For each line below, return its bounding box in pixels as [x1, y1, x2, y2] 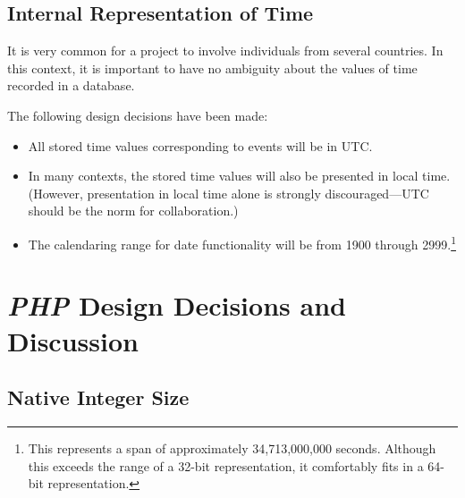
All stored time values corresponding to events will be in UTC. [28, 136, 373, 155]
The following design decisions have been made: [7, 106, 268, 124]
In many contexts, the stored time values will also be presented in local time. [28, 166, 451, 185]
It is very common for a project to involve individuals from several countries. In [7, 41, 444, 60]
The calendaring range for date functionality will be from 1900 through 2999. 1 [28, 232, 456, 253]
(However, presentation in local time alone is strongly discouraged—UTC [28, 183, 429, 202]
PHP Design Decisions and [7, 287, 346, 325]
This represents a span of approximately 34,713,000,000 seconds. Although [28, 438, 436, 457]
